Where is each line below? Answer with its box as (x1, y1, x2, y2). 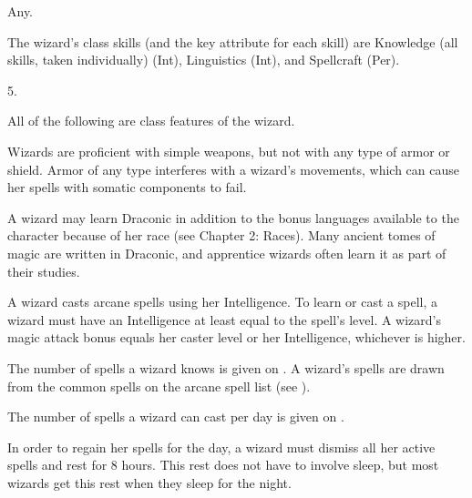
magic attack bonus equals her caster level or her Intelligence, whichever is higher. (7, 328, 466, 347)
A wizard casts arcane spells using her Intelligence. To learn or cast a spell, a (7, 292, 438, 311)
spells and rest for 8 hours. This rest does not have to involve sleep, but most (7, 455, 439, 474)
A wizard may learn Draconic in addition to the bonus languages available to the (7, 208, 459, 227)
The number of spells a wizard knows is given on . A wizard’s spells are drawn (7, 358, 445, 377)
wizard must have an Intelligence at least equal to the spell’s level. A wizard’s (7, 310, 442, 329)
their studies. (7, 261, 80, 280)
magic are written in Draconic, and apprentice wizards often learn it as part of (7, 243, 446, 262)
